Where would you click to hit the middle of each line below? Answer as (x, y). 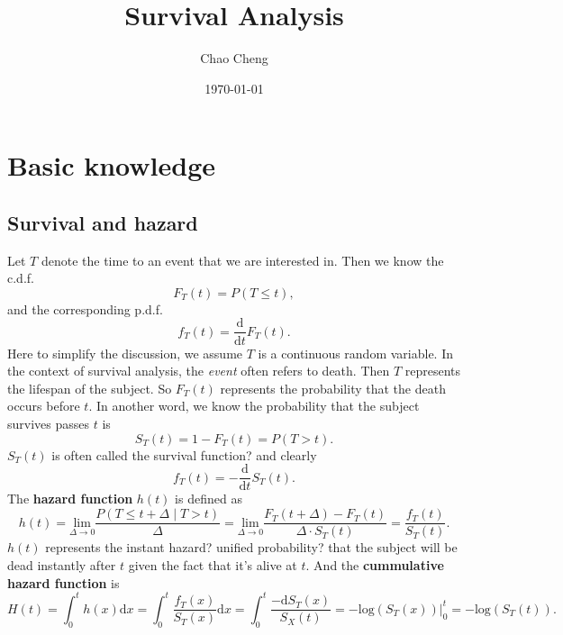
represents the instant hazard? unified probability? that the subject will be (251, 547)
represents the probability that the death (333, 388)
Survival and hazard (103, 222)
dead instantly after (62, 565)
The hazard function (70, 499)
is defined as (209, 499)
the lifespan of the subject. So (90, 388)
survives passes (49, 423)
